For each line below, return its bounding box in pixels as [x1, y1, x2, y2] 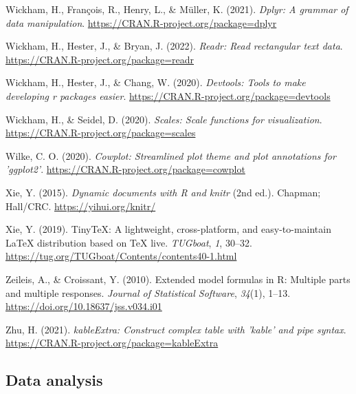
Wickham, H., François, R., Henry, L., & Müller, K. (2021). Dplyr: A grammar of [5, 2, 348, 16]
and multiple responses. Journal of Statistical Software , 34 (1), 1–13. [5, 285, 291, 300]
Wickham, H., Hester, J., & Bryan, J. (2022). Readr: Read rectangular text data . [5, 39, 343, 53]
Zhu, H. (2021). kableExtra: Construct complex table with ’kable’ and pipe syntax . [5, 322, 346, 336]
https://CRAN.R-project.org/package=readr [5, 52, 194, 66]
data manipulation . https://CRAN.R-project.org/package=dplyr [5, 15, 277, 30]
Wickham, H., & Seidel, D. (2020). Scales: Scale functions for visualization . [5, 112, 322, 126]
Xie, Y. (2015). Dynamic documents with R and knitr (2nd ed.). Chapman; [5, 185, 321, 199]
